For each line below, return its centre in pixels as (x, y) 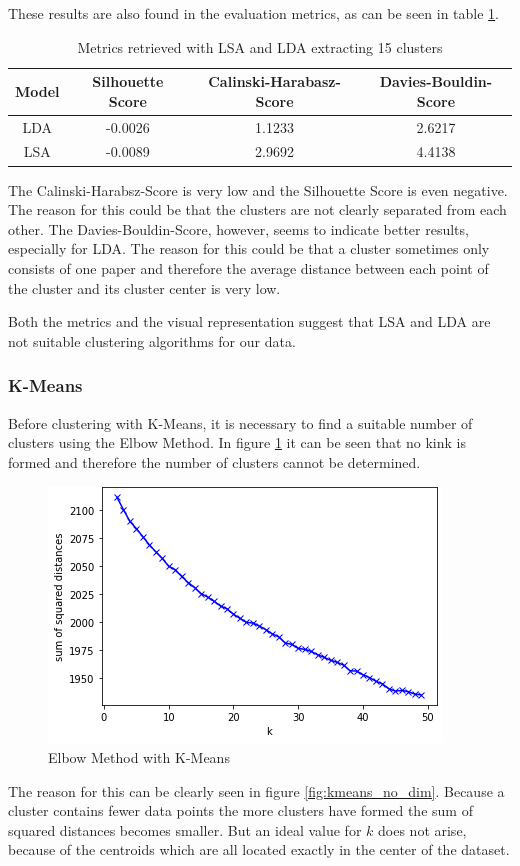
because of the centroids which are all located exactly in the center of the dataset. (259, 849)
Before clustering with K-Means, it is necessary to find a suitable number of (240, 422)
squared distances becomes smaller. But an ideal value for (185, 829)
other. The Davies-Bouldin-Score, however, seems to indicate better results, (238, 228)
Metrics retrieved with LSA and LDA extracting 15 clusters (260, 46)
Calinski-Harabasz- (274, 81)
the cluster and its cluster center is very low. (144, 287)
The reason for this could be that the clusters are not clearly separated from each (257, 209)
